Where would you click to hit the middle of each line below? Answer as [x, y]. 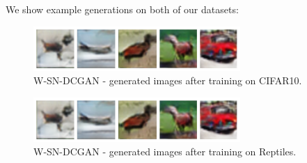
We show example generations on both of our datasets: [122, 9]
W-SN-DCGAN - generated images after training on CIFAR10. [168, 80]
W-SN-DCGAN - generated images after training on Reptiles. [165, 152]
